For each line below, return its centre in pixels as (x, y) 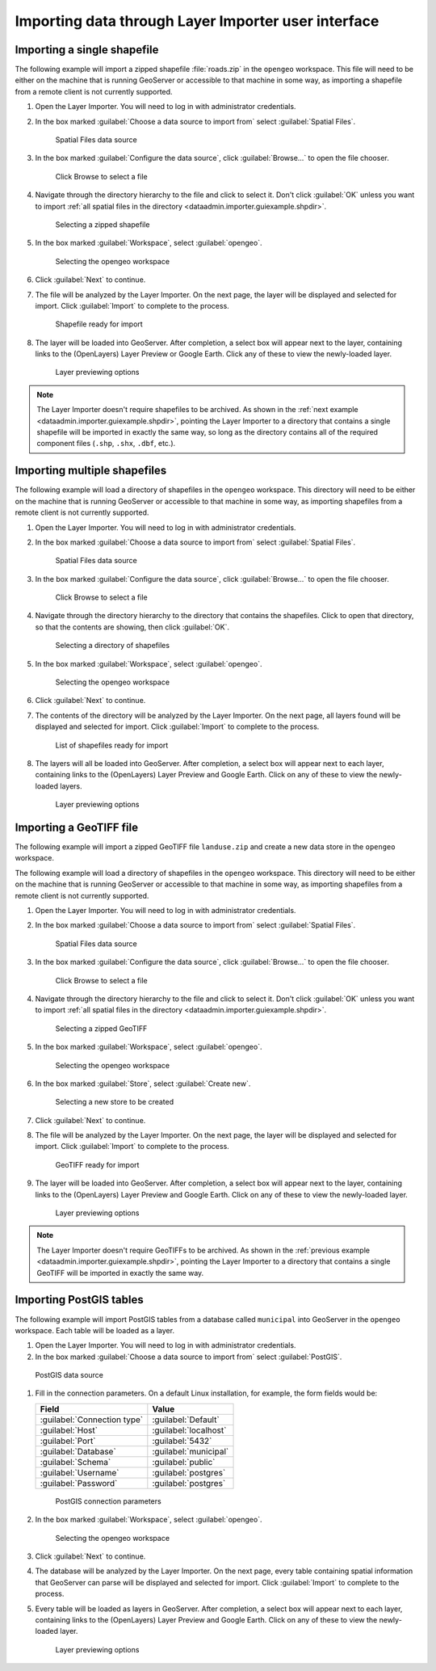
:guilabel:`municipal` (191, 1451)
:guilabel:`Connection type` (92, 1420)
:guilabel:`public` (184, 1462)
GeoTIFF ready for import (97, 1164)
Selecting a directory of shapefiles (112, 646)
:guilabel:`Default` (186, 1420)
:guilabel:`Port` (68, 1441)
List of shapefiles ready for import (112, 745)
